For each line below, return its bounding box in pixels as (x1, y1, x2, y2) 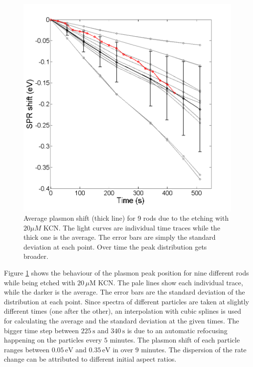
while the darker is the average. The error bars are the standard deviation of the (4, 287, 245, 297)
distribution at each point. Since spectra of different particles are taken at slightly (4, 296, 250, 306)
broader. (23, 251, 48, 261)
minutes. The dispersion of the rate (141, 344, 247, 354)
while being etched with (4, 277, 75, 287)
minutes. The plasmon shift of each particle (110, 335, 240, 345)
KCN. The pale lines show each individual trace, (98, 277, 243, 287)
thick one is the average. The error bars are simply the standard (23, 232, 216, 242)
